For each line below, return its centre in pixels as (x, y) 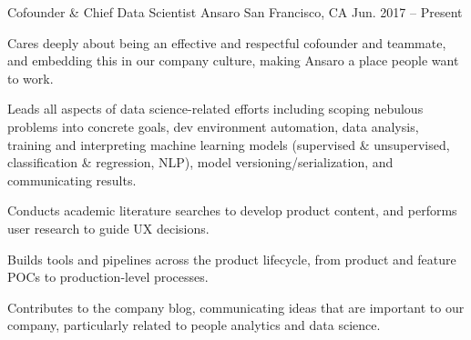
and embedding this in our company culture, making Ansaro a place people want (233, 60)
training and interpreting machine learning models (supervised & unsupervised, (229, 144)
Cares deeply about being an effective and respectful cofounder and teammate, (227, 42)
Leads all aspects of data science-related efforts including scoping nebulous (215, 109)
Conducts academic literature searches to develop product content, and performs (232, 210)
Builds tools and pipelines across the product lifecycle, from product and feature (232, 259)
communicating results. (72, 180)
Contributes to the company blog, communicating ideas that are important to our (236, 307)
